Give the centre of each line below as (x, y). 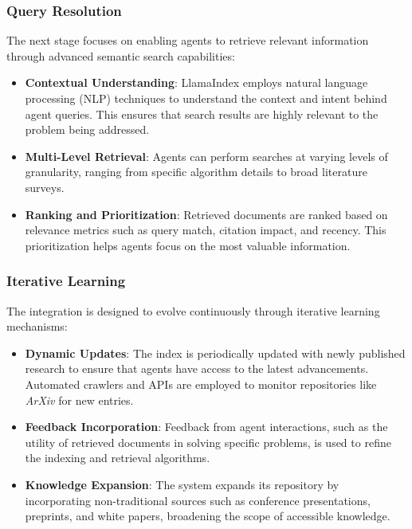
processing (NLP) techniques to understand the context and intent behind (206, 98)
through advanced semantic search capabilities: (121, 55)
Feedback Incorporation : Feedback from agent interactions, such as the (206, 427)
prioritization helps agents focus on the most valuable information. (188, 245)
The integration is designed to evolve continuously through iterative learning (193, 310)
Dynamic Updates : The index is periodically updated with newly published (215, 353)
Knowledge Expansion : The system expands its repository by (182, 484)
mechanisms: (37, 326)
